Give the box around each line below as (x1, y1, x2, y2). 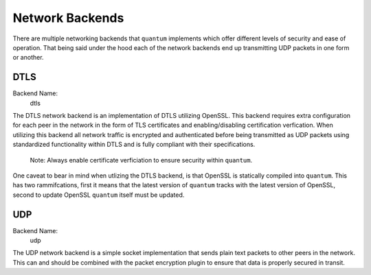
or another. (12, 53, 44, 62)
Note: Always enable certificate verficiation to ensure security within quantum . (30, 156, 253, 164)
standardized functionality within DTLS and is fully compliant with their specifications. (12, 141, 256, 149)
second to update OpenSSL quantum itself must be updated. (12, 191, 185, 199)
